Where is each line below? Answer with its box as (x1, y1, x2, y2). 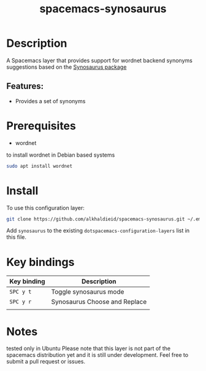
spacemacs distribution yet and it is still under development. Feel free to (6, 351, 189, 359)
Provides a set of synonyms (15, 97, 86, 104)
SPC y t (9, 288, 32, 295)
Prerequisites (6, 119, 77, 133)
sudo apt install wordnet (6, 163, 72, 169)
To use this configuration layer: (6, 204, 85, 211)
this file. (6, 233, 26, 241)
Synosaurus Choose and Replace (51, 297, 147, 306)
